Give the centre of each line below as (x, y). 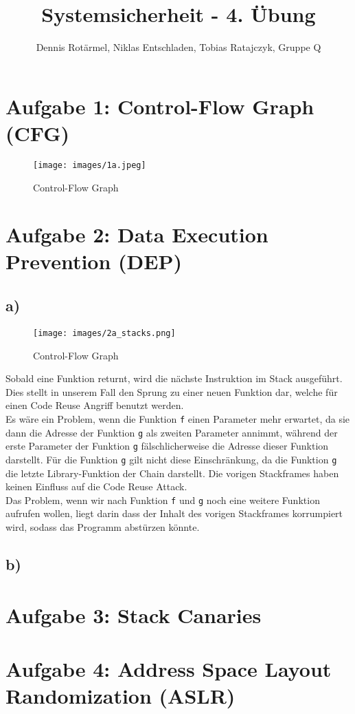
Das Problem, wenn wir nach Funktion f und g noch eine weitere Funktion (163, 500)
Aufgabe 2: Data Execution (137, 234)
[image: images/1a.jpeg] (90, 165)
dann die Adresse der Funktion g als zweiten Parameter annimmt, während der (172, 432)
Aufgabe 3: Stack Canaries (134, 615)
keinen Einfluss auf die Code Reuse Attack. (96, 486)
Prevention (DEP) (94, 261)
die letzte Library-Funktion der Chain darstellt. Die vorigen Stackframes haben (172, 473)
